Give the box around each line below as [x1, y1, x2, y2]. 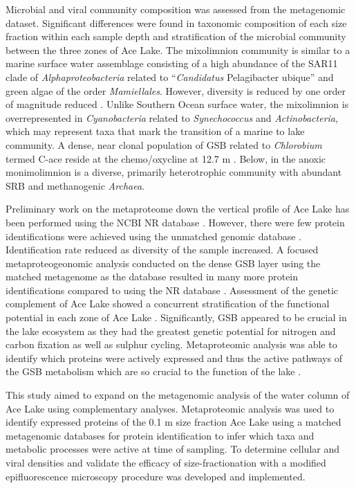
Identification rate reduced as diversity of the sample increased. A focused [6, 242, 319, 257]
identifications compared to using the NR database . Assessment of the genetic [6, 282, 339, 297]
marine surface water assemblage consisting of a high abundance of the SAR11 [6, 56, 338, 71]
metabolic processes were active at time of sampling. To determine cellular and [6, 442, 340, 456]
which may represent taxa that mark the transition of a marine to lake [6, 124, 305, 138]
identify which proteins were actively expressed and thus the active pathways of [6, 350, 342, 365]
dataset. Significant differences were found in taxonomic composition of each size [6, 15, 347, 30]
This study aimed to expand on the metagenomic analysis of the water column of [6, 388, 350, 402]
